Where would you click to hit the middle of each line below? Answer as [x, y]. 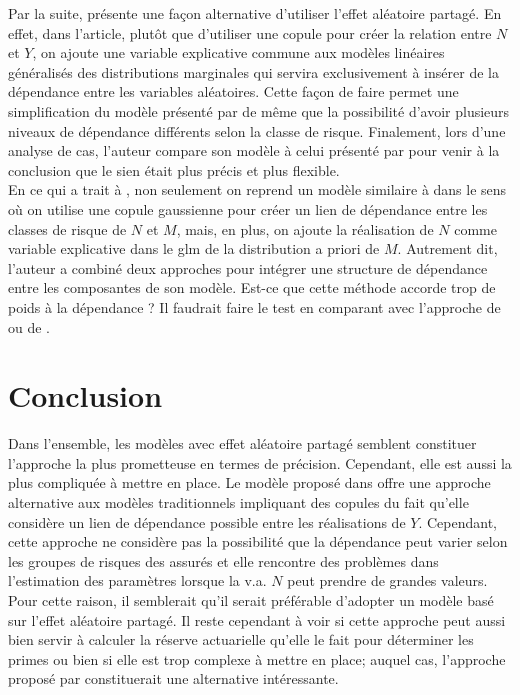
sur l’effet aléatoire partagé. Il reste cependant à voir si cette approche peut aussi [257, 619]
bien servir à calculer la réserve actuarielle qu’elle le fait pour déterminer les [241, 639]
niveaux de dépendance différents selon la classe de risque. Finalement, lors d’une [257, 130]
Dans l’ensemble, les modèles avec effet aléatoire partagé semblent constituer [242, 443]
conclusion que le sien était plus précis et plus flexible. [174, 169]
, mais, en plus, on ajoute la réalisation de [305, 228]
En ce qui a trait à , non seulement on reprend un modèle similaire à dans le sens [257, 189]
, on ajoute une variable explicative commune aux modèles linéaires [238, 52]
